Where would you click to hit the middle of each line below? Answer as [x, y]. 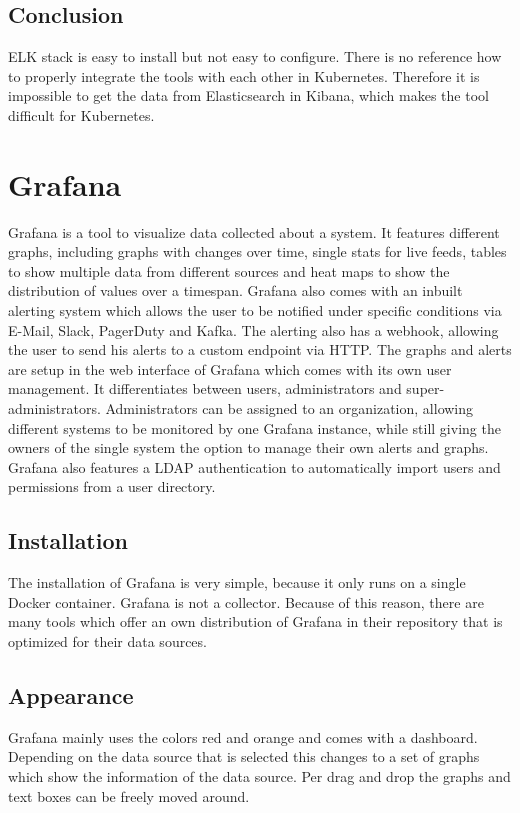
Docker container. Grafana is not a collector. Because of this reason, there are [246, 601]
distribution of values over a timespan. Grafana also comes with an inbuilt [235, 290]
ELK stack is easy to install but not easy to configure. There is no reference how [255, 56]
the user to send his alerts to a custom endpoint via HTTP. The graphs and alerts [260, 349]
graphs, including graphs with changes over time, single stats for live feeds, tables [257, 251]
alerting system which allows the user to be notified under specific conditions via [255, 310]
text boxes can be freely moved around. [129, 795]
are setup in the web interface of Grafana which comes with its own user [230, 368]
